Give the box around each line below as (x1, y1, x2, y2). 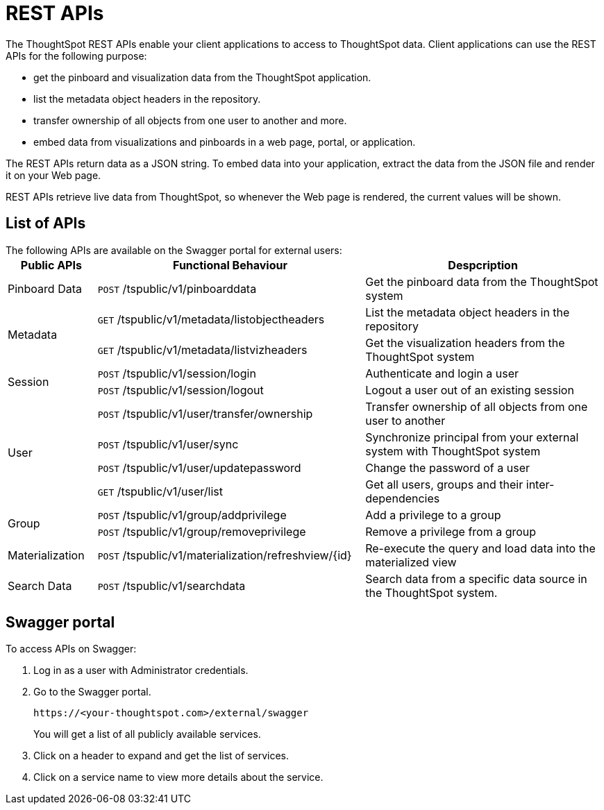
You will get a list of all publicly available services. (33, 728, 261, 741)
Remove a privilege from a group (365, 524, 537, 539)
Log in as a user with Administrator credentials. (33, 664, 249, 677)
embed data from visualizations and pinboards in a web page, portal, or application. (33, 135, 416, 148)
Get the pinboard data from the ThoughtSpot (365, 274, 598, 289)
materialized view (365, 555, 457, 569)
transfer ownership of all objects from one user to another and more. (33, 114, 347, 126)
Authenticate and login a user (365, 366, 519, 380)
